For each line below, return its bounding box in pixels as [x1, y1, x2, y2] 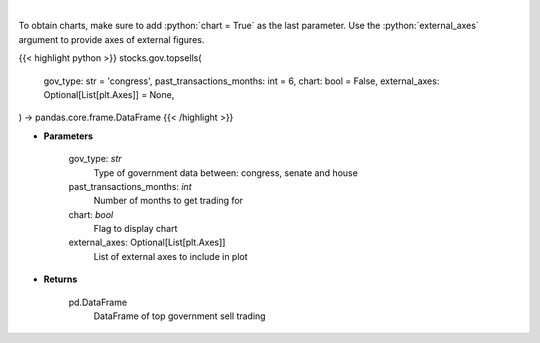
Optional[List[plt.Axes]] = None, [43, 88, 175, 100]
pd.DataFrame [68, 296, 128, 308]
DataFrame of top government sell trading [93, 310, 266, 322]
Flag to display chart [93, 223, 178, 235]
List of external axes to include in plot [93, 250, 249, 262]
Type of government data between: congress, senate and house [93, 166, 359, 179]
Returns [43, 273, 78, 285]
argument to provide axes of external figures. [18, 33, 205, 45]
